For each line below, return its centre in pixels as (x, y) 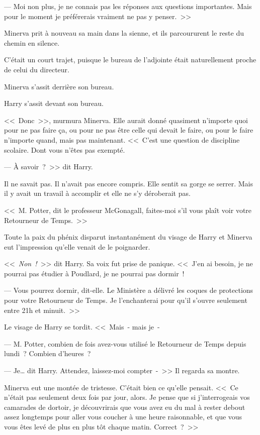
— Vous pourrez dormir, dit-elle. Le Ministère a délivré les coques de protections (129, 290)
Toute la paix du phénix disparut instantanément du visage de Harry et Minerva (128, 237)
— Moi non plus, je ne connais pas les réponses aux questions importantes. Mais (128, 6)
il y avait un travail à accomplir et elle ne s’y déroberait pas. (97, 193)
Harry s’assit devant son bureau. (54, 103)
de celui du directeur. (37, 69)
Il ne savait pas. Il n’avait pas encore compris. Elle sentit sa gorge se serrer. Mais (128, 183)
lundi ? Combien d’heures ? (48, 353)
